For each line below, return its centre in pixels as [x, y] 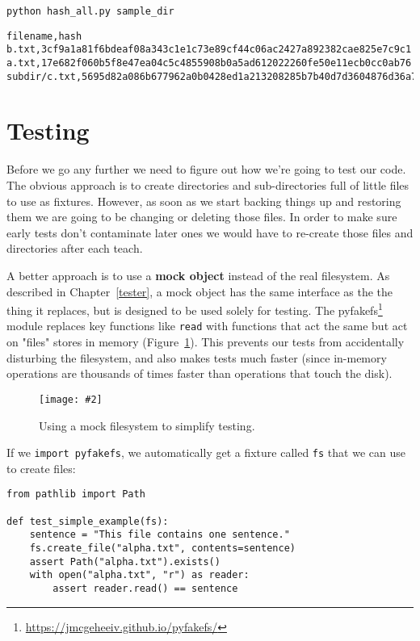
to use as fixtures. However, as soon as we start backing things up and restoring [204, 201]
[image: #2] [71, 399]
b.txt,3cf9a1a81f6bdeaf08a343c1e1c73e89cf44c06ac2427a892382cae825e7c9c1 [209, 50]
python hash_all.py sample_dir [90, 11]
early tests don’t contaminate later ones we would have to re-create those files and [210, 232]
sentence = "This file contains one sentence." [160, 535]
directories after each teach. [75, 248]
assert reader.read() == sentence [145, 588]
